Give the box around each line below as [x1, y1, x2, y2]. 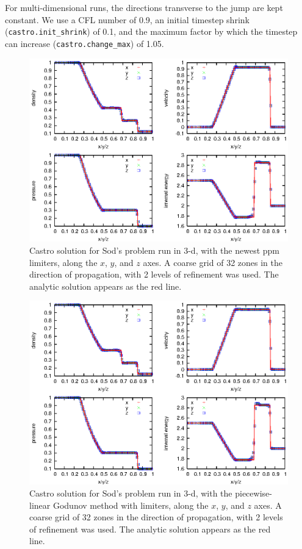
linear [29, 498, 51, 511]
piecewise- [235, 486, 272, 499]
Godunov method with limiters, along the [52, 498, 209, 511]
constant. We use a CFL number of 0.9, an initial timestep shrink [5, 13, 250, 26]
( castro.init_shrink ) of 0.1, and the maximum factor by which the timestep [5, 25, 298, 38]
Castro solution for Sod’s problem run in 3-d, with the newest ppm [29, 244, 279, 257]
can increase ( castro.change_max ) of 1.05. [5, 37, 164, 49]
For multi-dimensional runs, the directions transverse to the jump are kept [5, 1, 283, 13]
